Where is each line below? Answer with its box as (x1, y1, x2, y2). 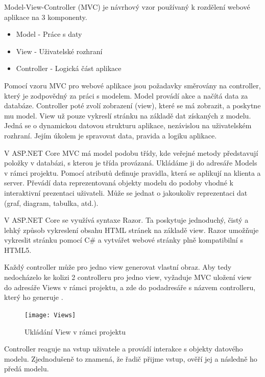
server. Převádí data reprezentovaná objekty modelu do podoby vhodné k (4, 177, 233, 188)
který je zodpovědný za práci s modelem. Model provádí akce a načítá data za (4, 90, 248, 101)
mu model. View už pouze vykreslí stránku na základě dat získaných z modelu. (4, 110, 251, 121)
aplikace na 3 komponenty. (4, 11, 87, 22)
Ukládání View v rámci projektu (25, 326, 126, 337)
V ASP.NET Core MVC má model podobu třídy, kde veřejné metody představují (4, 147, 258, 158)
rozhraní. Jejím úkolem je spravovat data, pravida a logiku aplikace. (4, 130, 217, 140)
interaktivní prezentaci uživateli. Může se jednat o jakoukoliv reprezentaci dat (4, 187, 248, 198)
